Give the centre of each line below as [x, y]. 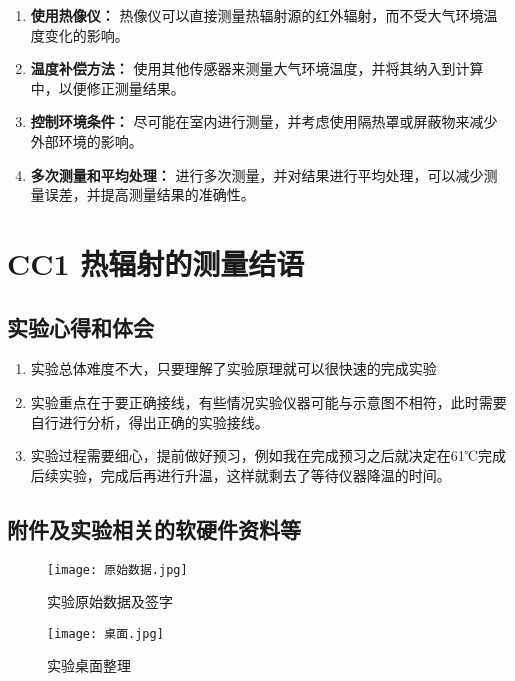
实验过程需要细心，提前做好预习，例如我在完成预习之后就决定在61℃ [254, 455]
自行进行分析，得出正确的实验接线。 [149, 421]
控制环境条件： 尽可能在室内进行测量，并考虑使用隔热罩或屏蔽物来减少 [264, 121]
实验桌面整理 [89, 665]
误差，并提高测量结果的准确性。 [149, 194]
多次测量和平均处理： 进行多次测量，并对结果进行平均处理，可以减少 [257, 174]
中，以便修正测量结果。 [107, 87]
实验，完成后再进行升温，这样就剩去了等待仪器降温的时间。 [254, 474]
